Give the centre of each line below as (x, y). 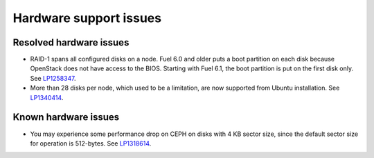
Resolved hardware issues (71, 42)
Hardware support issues (87, 18)
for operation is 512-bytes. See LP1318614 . (91, 143)
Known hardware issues (66, 117)
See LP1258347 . (53, 78)
